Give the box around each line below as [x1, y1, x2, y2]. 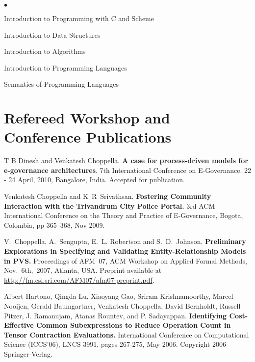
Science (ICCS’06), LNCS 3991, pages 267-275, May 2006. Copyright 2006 [4, 339, 226, 349]
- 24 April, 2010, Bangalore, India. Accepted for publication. [4, 174, 185, 185]
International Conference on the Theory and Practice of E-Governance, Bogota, [4, 210, 243, 220]
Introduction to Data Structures [4, 29, 101, 40]
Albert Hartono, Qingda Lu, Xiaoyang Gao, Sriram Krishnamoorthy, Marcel [4, 291, 233, 301]
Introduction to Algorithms [4, 46, 86, 56]
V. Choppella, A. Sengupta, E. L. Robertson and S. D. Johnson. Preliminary [4, 236, 246, 246]
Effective [4, 320, 34, 330]
